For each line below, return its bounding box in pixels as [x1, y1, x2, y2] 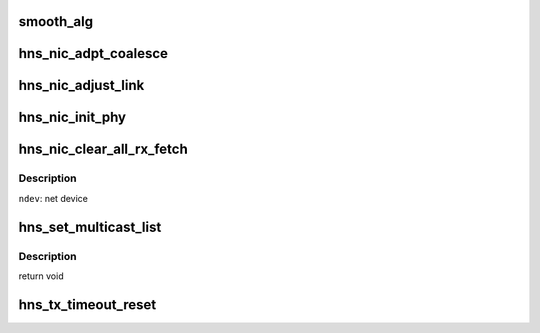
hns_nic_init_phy [18, 109, 127, 126]
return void [18, 270, 64, 282]
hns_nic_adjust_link [18, 77, 145, 94]
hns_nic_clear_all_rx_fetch [18, 141, 189, 158]
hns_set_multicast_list [18, 218, 162, 235]
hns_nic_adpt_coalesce [18, 45, 169, 62]
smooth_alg [18, 13, 94, 30]
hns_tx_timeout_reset [18, 296, 157, 313]
